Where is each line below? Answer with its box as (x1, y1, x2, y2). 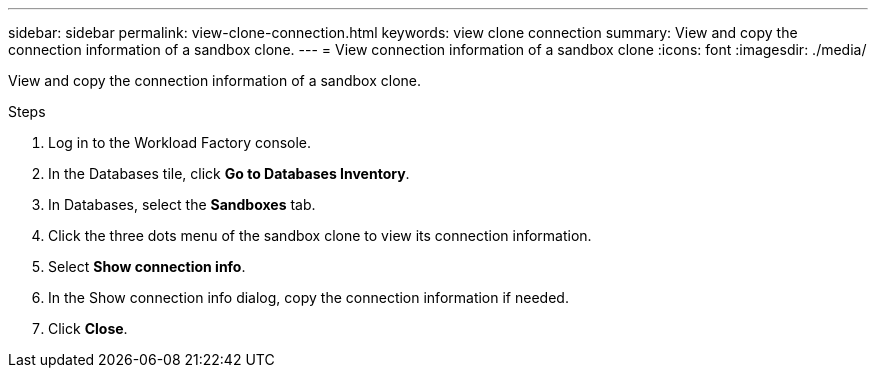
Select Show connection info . (48, 258, 246, 275)
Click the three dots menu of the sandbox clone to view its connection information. (48, 227, 592, 244)
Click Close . (48, 320, 128, 337)
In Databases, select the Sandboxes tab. (48, 196, 316, 213)
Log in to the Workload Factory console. (48, 134, 312, 151)
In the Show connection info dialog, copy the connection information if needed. (48, 289, 569, 306)
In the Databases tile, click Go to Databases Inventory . (48, 165, 410, 182)
